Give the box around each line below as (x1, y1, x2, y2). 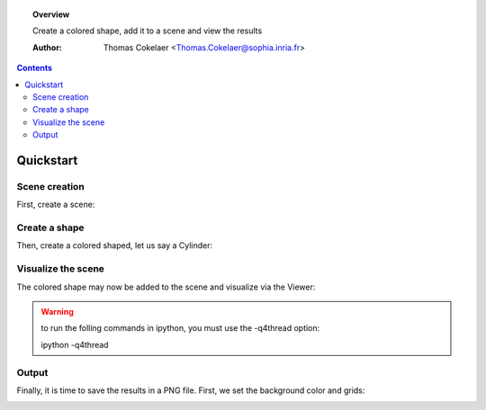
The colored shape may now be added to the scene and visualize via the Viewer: (16, 281, 316, 292)
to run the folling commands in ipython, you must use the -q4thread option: (40, 323, 320, 334)
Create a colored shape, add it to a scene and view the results (32, 25, 263, 36)
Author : (32, 41, 63, 53)
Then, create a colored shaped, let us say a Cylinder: (16, 240, 213, 251)
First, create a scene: (16, 199, 95, 210)
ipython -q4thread (40, 339, 109, 350)
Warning (40, 306, 74, 316)
